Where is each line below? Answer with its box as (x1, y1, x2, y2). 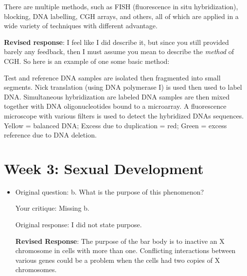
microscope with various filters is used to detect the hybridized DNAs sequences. (4, 110, 244, 120)
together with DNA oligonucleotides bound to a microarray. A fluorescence (4, 101, 227, 111)
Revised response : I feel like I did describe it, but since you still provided (4, 37, 229, 47)
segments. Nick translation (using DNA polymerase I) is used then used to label (4, 82, 242, 92)
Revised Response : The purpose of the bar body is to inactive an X (15, 236, 225, 246)
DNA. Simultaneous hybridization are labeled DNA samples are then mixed (4, 91, 229, 101)
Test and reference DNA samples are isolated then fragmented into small (4, 72, 221, 82)
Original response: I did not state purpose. (15, 219, 142, 230)
